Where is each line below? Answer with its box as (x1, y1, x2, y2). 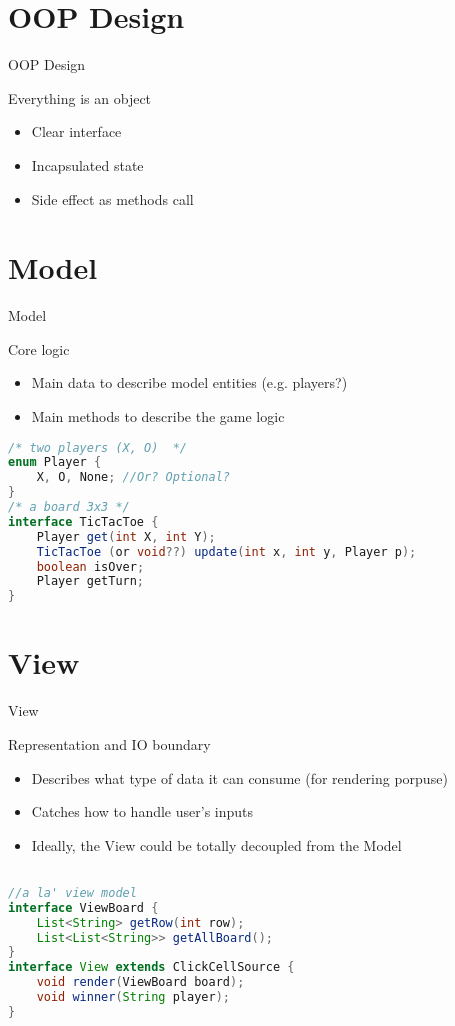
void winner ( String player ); (36, 990, 230, 1005)
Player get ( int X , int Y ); (36, 529, 216, 544)
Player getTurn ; (36, 574, 145, 589)
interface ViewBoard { (8, 900, 159, 915)
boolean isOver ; (36, 559, 145, 574)
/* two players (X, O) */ (8, 440, 187, 455)
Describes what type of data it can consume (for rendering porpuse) (31, 767, 448, 788)
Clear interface (31, 121, 122, 142)
